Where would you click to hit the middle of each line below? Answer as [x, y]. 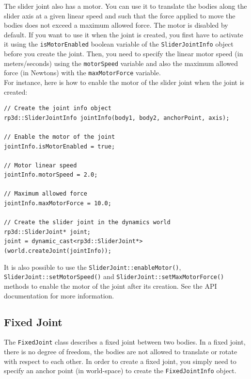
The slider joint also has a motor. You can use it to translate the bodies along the [125, 6]
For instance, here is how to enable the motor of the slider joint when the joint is [124, 82]
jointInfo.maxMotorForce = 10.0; [58, 204]
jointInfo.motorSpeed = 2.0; [51, 175]
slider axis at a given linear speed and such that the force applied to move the [120, 15]
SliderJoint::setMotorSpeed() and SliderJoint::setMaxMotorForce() [114, 276]
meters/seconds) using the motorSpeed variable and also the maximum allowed [121, 63]
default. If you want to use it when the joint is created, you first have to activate [124, 34]
